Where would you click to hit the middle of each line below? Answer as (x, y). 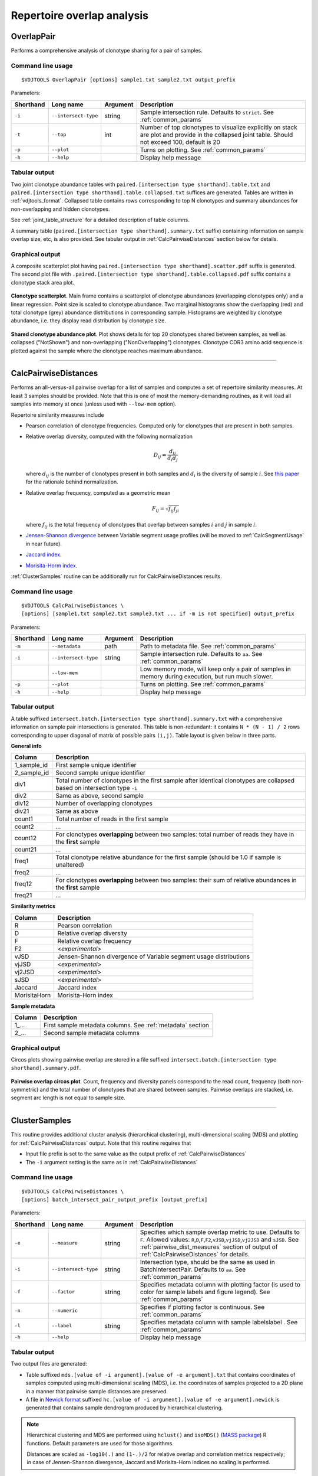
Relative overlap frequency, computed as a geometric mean (98, 492)
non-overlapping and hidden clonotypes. (60, 209)
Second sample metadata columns (91, 1033)
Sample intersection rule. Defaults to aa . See (201, 654)
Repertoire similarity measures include (57, 415)
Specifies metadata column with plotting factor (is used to (220, 1284)
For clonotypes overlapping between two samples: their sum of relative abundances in (176, 880)
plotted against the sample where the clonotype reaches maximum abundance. (107, 351)
